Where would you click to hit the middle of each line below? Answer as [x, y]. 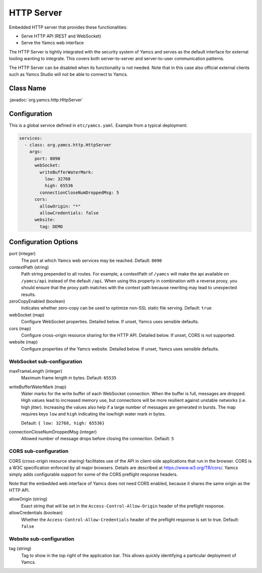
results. [29, 295]
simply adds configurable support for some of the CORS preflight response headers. [93, 474]
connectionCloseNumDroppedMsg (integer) [53, 432]
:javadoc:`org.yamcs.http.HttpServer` [46, 100]
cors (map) [20, 329]
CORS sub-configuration [39, 451]
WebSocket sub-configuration [46, 361]
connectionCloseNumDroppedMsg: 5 [79, 192]
